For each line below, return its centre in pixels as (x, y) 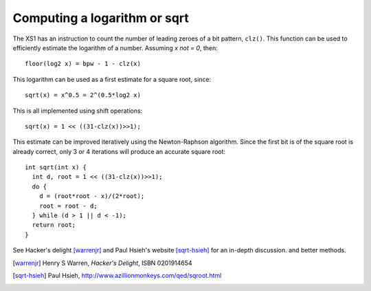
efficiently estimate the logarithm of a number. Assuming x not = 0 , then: (115, 47)
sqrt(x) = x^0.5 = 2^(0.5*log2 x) (83, 95)
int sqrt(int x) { (56, 168)
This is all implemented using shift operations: (78, 111)
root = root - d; (68, 206)
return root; (54, 225)
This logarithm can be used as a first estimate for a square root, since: (112, 79)
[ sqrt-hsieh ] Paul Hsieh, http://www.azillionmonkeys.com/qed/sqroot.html (117, 275)
